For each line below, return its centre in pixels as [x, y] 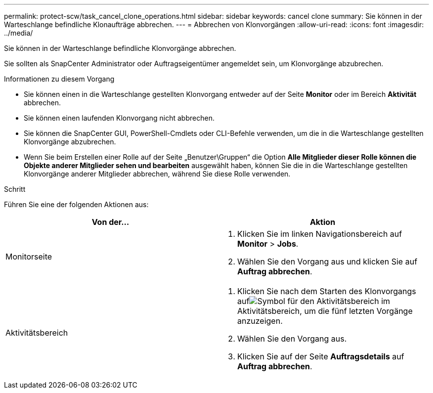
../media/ [19, 33]
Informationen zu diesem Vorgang [59, 79]
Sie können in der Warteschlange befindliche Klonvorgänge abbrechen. [120, 48]
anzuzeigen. [260, 321]
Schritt [15, 189]
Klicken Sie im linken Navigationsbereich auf [320, 234]
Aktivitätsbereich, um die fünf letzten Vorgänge [325, 311]
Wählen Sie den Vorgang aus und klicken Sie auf [327, 262]
